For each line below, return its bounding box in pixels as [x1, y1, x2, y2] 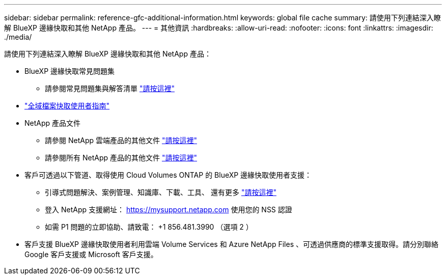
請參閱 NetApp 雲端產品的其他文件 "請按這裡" [45, 136, 197, 145]
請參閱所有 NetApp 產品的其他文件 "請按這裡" [45, 153, 197, 162]
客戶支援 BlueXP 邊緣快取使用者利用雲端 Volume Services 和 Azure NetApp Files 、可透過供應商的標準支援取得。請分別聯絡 [24, 240, 438, 248]
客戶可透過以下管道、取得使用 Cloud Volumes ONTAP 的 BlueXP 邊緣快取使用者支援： [24, 171, 312, 179]
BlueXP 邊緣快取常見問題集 [24, 67, 115, 75]
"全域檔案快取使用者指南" [24, 101, 110, 110]
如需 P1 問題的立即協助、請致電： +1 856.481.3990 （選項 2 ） [45, 222, 253, 231]
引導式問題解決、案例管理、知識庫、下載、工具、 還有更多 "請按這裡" [45, 188, 276, 197]
